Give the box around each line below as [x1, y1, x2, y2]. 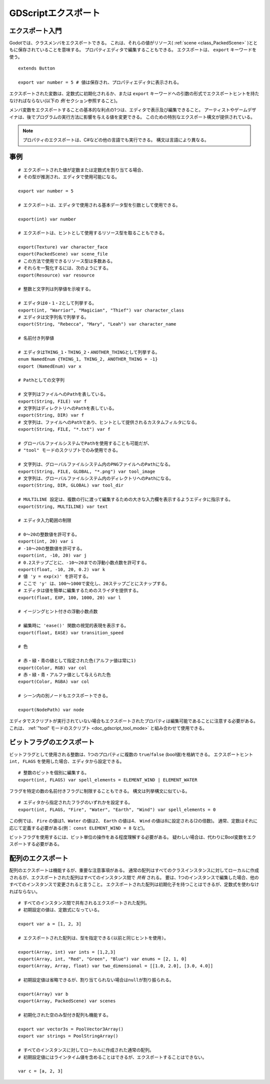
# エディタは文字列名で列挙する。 [18, 314, 89, 320]
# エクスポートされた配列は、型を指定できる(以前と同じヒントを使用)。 [18, 935, 169, 941]
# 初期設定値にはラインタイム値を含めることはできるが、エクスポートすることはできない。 [18, 1054, 207, 1060]
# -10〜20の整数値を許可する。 [18, 546, 85, 551]
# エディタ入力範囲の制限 [18, 517, 71, 523]
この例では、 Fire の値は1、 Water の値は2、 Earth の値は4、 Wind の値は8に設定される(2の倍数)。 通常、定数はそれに [9, 818, 257, 824]
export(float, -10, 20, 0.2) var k [18, 567, 105, 573]
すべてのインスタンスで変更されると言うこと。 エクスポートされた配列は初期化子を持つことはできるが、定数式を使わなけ [9, 882, 259, 888]
